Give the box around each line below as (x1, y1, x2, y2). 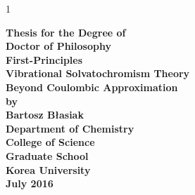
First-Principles (6, 52, 83, 67)
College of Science (6, 135, 95, 149)
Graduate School (6, 148, 89, 163)
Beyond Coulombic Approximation (6, 79, 178, 94)
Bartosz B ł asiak (6, 107, 84, 122)
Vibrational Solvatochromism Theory (6, 66, 190, 81)
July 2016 (6, 176, 54, 191)
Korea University (6, 162, 91, 177)
